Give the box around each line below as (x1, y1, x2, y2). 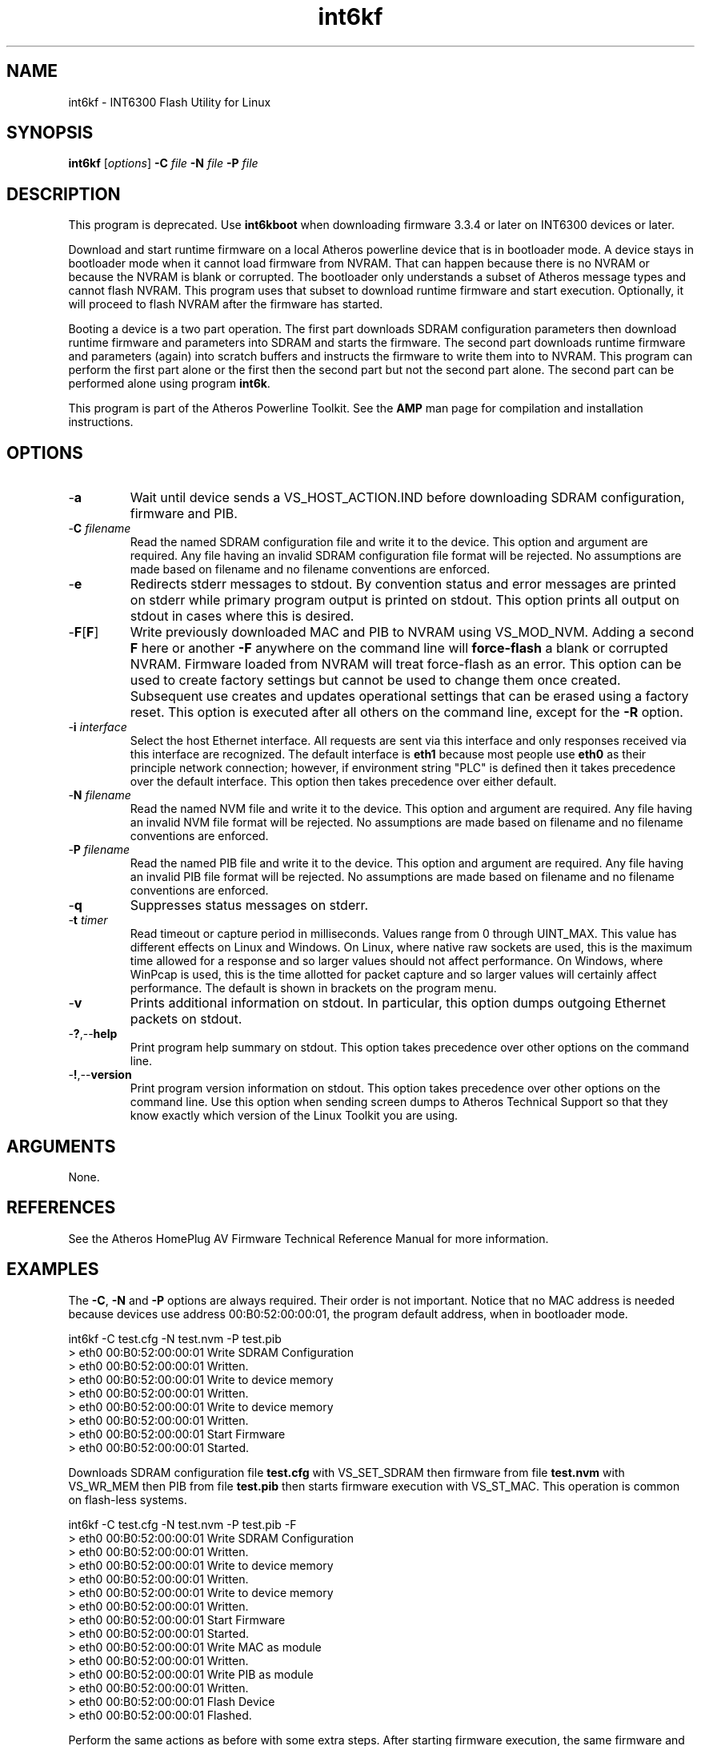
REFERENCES (6, 1197, 116, 1218)
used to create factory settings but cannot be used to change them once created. (130, 672, 621, 689)
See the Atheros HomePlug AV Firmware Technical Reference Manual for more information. (68, 1231, 549, 1245)
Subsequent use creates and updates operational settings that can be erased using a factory (130, 688, 689, 705)
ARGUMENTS (6, 1136, 116, 1157)
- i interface (68, 720, 127, 734)
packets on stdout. (130, 1011, 242, 1028)
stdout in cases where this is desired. (130, 608, 355, 625)
